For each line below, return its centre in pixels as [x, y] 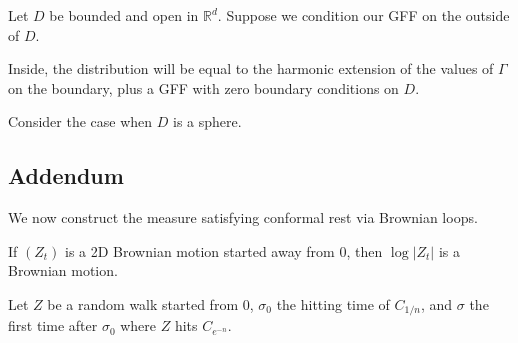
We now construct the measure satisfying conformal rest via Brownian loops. [243, 217]
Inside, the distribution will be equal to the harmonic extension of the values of [251, 68]
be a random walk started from [143, 303]
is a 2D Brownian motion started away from [200, 250]
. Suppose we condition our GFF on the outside [363, 15]
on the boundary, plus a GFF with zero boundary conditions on [203, 87]
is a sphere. [207, 121]
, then [364, 250]
